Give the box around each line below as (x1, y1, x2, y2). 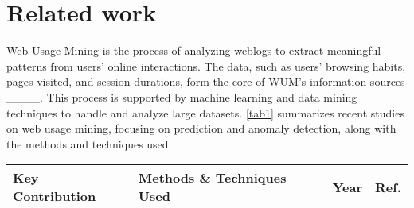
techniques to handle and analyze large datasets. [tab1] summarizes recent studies (6, 104, 404, 121)
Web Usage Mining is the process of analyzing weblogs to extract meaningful (6, 42, 381, 59)
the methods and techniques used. (6, 135, 172, 152)
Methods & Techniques (138, 168, 287, 187)
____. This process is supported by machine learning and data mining (6, 88, 357, 105)
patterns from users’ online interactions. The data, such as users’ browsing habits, (6, 57, 406, 74)
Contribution (13, 187, 96, 206)
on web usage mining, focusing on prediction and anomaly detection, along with (6, 120, 396, 137)
